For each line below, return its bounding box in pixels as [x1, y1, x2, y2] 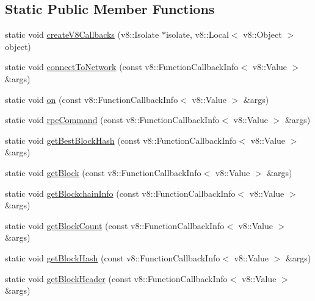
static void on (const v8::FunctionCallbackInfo [5, 93, 178, 105]
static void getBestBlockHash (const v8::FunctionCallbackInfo [5, 133, 237, 146]
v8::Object [243, 28, 282, 41]
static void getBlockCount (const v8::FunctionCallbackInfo [5, 219, 225, 232]
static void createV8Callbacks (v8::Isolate [5, 28, 159, 41]
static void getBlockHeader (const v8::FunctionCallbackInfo [5, 272, 228, 285]
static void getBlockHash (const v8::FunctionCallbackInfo [5, 251, 220, 264]
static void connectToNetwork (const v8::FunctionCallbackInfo [5, 60, 239, 73]
